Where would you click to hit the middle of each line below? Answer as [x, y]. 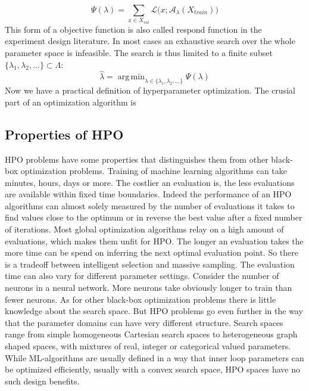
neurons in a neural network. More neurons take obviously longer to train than [149, 288]
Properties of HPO [64, 134]
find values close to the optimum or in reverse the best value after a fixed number [154, 217]
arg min [131, 77]
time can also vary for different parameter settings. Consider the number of [142, 276]
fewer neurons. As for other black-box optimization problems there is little [141, 299]
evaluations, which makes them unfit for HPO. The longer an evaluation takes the [154, 241]
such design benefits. [42, 381]
